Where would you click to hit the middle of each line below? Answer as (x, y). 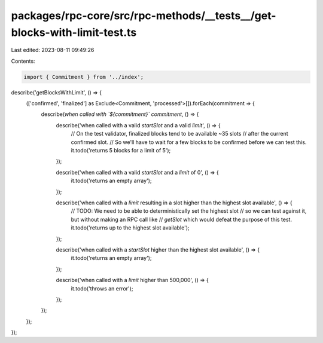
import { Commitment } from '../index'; (83, 77)
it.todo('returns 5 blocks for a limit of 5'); (121, 151)
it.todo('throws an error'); (102, 288)
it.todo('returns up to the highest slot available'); (130, 228)
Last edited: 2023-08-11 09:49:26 (53, 50)
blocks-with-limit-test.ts (74, 32)
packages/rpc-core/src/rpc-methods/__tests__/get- (144, 16)
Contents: (23, 61)
